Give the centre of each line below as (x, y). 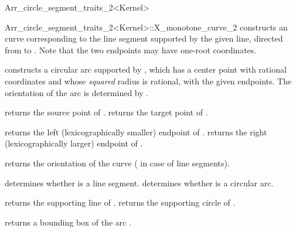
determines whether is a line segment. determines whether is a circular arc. (139, 182)
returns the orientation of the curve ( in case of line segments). (117, 163)
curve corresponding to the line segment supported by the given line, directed (144, 38)
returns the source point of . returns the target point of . (106, 112)
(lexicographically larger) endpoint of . (74, 143)
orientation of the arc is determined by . (77, 92)
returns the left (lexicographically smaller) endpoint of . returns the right (136, 132)
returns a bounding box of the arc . (68, 222)
